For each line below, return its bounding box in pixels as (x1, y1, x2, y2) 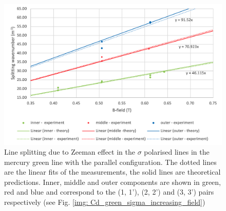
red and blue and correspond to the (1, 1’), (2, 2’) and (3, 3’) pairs (4, 186, 214, 197)
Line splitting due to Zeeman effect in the (4, 146, 135, 157)
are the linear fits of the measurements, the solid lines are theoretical (4, 166, 221, 177)
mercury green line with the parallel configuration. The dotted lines (4, 156, 217, 167)
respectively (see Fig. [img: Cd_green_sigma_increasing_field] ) (4, 197, 205, 207)
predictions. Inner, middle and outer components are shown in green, (4, 176, 221, 187)
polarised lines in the (144, 146, 210, 157)
